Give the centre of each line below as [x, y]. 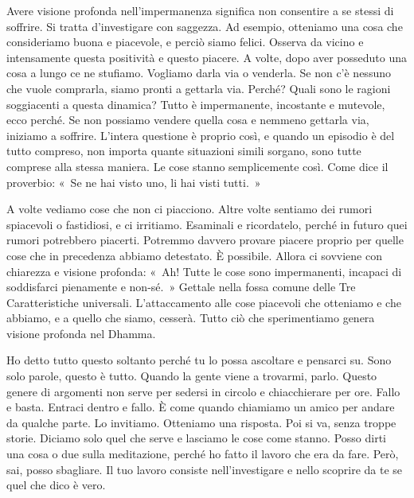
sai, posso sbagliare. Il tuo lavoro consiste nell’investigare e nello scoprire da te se [205, 469]
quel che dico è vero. [56, 485]
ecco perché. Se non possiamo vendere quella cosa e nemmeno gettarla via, [188, 120]
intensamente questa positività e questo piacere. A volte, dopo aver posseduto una [207, 57]
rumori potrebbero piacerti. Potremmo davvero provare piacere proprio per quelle [205, 240]
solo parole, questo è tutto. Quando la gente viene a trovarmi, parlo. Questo [192, 376]
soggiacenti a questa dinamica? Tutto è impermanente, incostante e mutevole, [196, 104]
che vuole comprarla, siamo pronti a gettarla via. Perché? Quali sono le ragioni [199, 88]
